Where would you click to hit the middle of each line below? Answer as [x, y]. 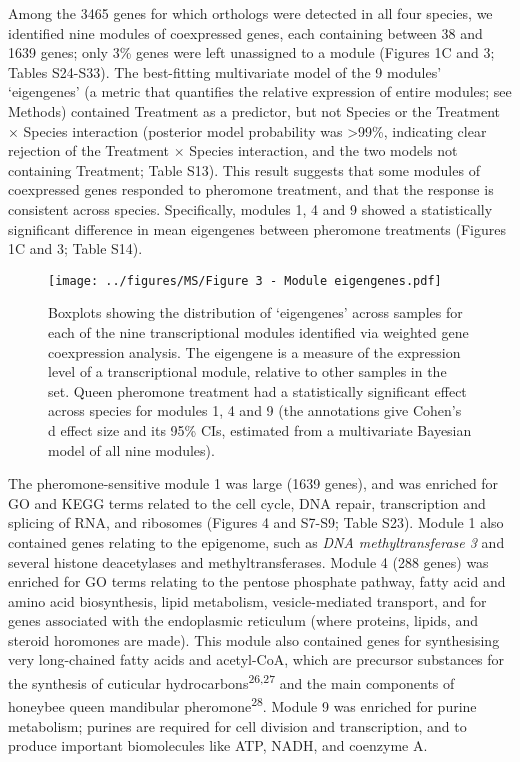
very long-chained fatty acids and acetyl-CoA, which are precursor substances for [256, 659]
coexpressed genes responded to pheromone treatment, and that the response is [251, 189]
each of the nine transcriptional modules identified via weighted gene [258, 331]
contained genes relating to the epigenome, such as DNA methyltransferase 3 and [256, 541]
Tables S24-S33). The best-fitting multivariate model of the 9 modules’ [225, 71]
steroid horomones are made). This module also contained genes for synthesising [254, 639]
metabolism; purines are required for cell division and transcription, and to [237, 725]
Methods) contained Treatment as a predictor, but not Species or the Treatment [254, 110]
